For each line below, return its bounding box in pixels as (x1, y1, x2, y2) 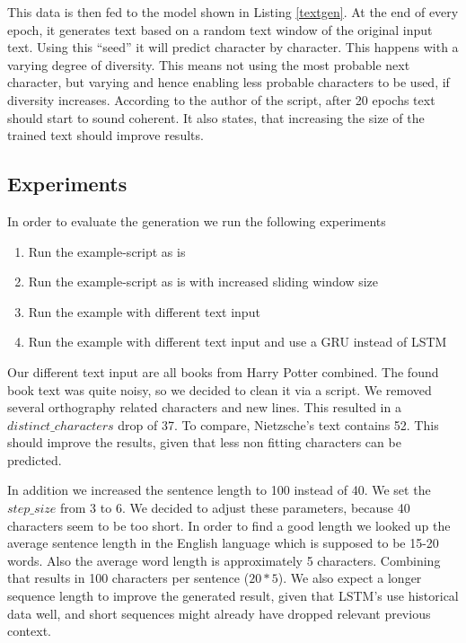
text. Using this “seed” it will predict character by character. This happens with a (7, 38, 459, 57)
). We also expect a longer (277, 568, 422, 587)
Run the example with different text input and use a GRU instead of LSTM (28, 332, 447, 351)
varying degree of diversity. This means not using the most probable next (7, 55, 410, 74)
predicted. (7, 450, 62, 469)
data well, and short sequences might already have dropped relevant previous (7, 603, 431, 622)
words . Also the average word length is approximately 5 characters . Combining (7, 551, 441, 569)
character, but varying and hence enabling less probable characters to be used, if (7, 73, 450, 92)
